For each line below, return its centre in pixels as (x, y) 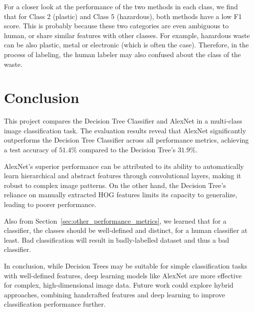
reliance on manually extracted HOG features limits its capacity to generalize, (121, 195)
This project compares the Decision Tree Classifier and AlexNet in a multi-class (123, 121)
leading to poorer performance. (50, 204)
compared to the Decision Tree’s (127, 150)
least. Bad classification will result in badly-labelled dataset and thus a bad (117, 239)
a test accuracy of (31, 150)
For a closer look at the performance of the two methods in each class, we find (121, 6)
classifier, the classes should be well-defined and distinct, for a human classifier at (126, 230)
